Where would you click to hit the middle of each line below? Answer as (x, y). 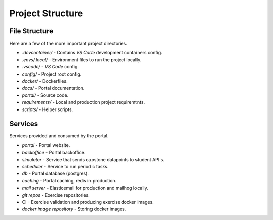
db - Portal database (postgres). (56, 174)
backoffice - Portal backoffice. (54, 153)
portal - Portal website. (46, 145)
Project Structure (46, 13)
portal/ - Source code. (45, 95)
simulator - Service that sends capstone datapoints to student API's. (93, 159)
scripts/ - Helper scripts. (48, 109)
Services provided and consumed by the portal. (59, 136)
